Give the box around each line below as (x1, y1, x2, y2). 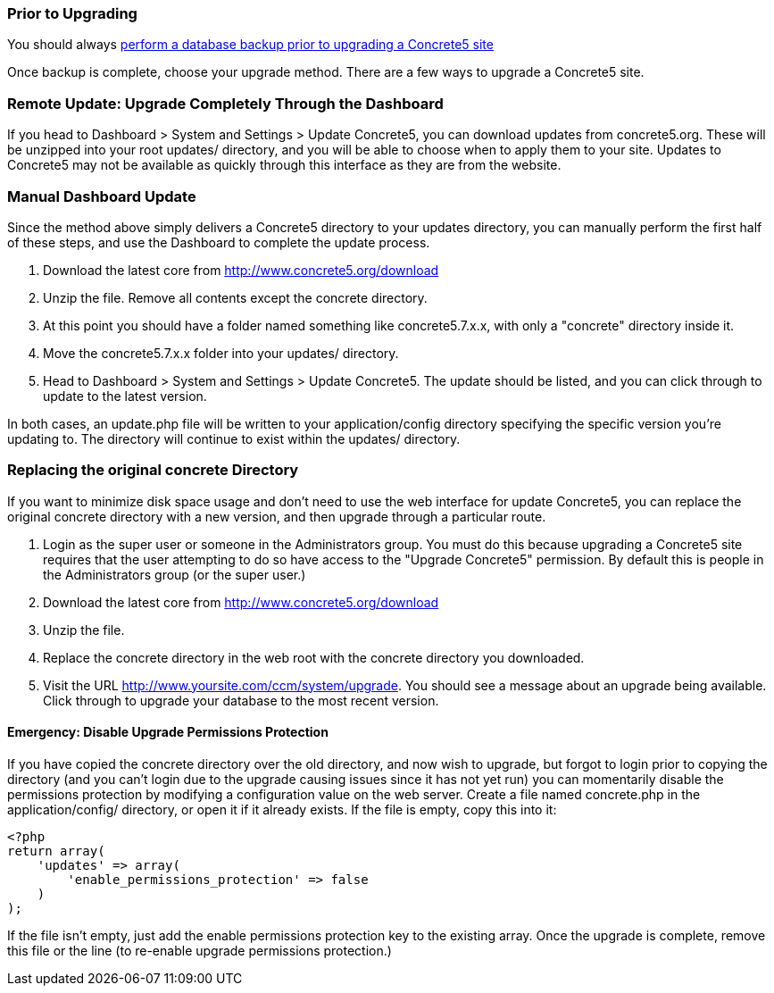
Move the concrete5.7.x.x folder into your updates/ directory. (43, 345, 399, 361)
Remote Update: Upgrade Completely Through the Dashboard (7, 94, 444, 113)
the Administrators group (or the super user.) (43, 566, 306, 582)
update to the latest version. (43, 388, 207, 404)
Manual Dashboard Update (7, 187, 196, 205)
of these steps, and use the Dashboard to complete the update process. (7, 234, 430, 250)
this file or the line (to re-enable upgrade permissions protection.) (7, 942, 392, 958)
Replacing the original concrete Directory (7, 461, 299, 480)
